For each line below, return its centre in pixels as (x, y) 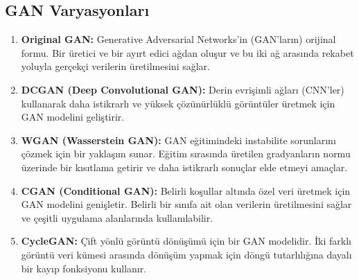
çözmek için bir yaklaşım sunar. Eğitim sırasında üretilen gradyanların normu (186, 154)
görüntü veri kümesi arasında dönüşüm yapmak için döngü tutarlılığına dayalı (186, 254)
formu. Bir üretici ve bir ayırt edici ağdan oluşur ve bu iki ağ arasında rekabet (187, 52)
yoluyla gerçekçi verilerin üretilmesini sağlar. (115, 66)
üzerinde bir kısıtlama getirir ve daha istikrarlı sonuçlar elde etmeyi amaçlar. (184, 167)
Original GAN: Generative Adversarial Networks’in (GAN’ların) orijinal (178, 39)
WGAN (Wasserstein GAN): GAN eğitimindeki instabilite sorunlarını (178, 140)
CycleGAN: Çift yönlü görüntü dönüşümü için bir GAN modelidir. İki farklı (186, 241)
